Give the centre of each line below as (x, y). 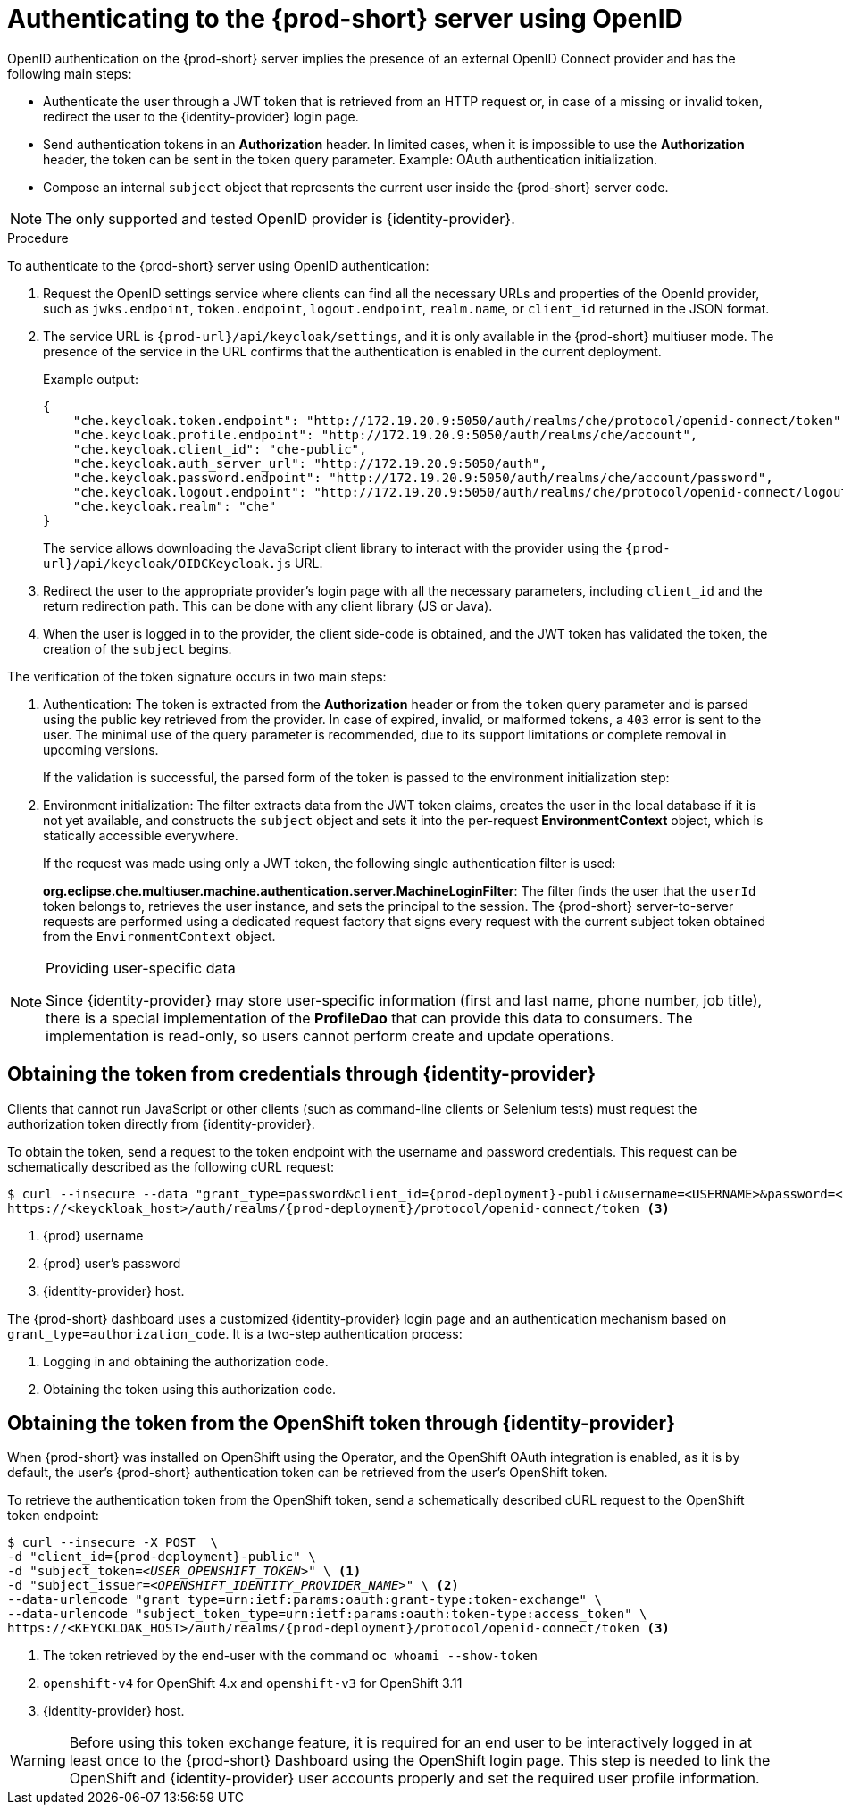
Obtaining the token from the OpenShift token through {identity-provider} (342, 1424)
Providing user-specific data (141, 968)
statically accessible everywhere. (141, 835)
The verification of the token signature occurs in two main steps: (197, 676)
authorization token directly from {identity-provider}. (161, 1123)
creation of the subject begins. (138, 648)
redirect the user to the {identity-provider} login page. (201, 116)
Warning (38, 1761)
